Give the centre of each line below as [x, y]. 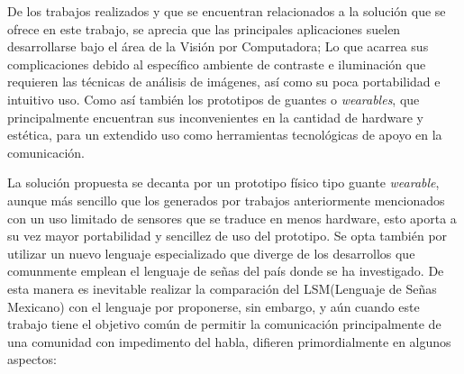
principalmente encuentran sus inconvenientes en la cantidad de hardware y [215, 117]
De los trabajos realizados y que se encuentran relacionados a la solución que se [227, 11]
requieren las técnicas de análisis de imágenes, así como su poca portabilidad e [224, 82]
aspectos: [32, 359]
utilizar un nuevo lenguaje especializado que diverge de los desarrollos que [211, 253]
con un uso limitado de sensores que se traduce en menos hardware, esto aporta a [232, 218]
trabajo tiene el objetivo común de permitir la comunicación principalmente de [224, 324]
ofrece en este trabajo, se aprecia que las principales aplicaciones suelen [204, 28]
